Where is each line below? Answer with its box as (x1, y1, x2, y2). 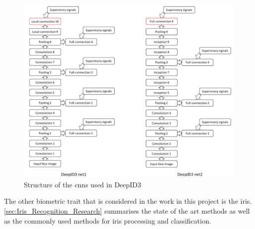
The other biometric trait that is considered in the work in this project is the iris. (4, 196, 252, 206)
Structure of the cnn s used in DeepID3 (24, 179, 141, 189)
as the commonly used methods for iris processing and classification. (4, 215, 211, 226)
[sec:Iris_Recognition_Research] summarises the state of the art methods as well (4, 206, 250, 216)
